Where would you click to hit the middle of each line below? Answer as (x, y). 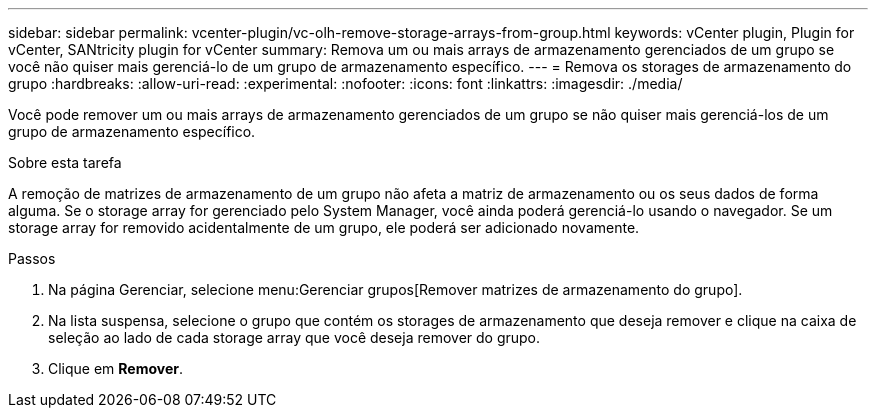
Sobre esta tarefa (65, 162)
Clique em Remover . (116, 368)
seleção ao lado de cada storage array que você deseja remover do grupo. (294, 337)
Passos (32, 258)
